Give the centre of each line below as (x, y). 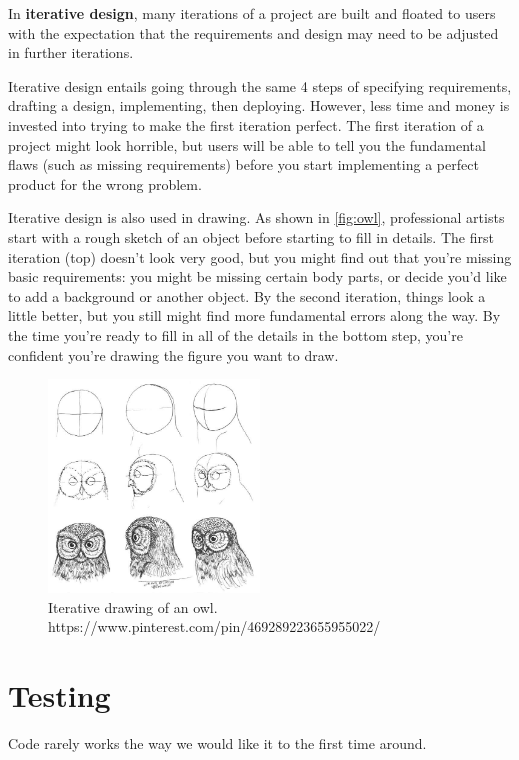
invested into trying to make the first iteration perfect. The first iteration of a (246, 124)
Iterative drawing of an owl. (133, 606)
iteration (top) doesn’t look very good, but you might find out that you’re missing (260, 256)
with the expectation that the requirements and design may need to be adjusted (253, 32)
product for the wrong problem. (105, 183)
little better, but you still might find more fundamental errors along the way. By (254, 315)
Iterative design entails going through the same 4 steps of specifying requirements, (260, 85)
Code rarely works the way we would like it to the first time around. (217, 743)
